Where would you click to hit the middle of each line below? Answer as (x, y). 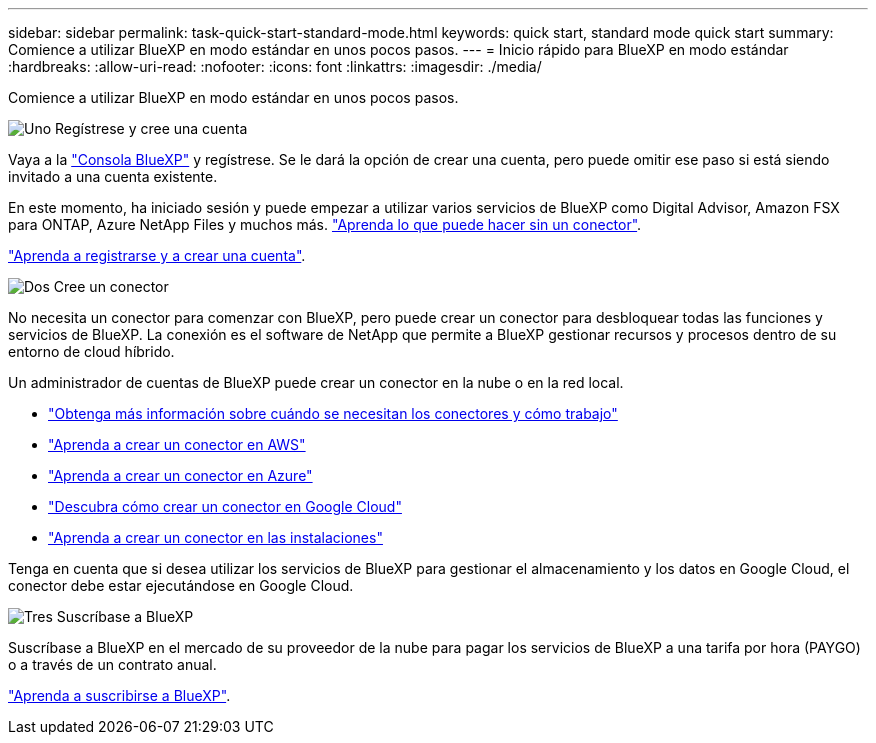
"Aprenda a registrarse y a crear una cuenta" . (157, 255)
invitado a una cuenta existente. (113, 176)
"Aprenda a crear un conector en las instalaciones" (215, 537)
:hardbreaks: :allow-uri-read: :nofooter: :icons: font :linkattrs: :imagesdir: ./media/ (275, 66)
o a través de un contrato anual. (112, 664)
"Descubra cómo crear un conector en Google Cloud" (225, 506)
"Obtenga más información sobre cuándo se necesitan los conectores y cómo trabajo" (333, 413)
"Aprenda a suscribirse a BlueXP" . (119, 695)
